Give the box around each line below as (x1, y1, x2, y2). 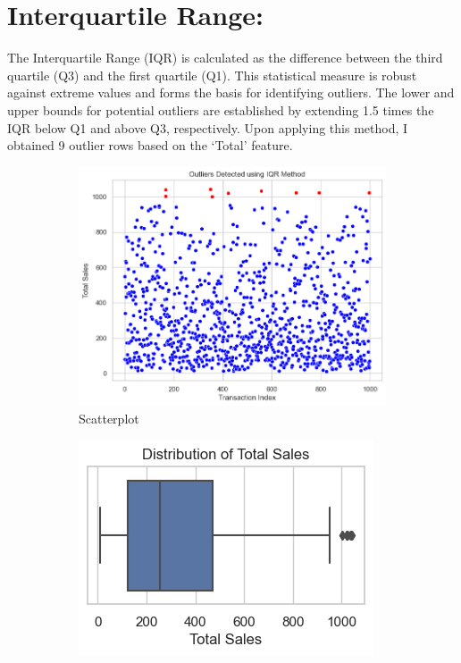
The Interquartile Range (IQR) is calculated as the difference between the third (7, 48, 443, 67)
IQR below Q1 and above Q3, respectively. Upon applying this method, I (7, 118, 408, 137)
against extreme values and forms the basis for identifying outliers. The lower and (7, 83, 455, 102)
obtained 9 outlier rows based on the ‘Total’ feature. (7, 136, 293, 155)
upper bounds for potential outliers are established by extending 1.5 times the (7, 100, 434, 119)
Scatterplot (79, 408, 139, 427)
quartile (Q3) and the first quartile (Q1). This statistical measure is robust (7, 65, 417, 84)
